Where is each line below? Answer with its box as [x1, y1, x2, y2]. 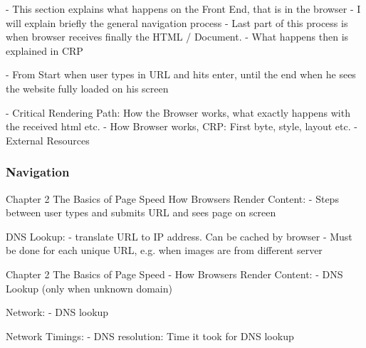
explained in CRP [6, 43, 83, 58]
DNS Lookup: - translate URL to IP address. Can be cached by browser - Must [6, 228, 352, 243]
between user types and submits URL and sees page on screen [6, 205, 276, 220]
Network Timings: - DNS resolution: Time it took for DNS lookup [6, 328, 294, 343]
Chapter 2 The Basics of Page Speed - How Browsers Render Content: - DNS [6, 266, 343, 281]
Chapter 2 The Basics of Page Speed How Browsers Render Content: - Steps [6, 191, 339, 206]
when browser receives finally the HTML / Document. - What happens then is [6, 29, 349, 44]
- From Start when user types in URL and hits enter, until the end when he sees [6, 67, 356, 82]
